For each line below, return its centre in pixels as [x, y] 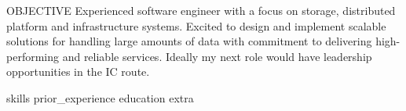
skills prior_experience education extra [100, 97]
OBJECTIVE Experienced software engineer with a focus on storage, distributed [201, 10]
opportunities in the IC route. [78, 72]
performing [33, 56]
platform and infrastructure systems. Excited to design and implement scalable [196, 25]
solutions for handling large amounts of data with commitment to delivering [189, 41]
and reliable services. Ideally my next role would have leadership [217, 56]
